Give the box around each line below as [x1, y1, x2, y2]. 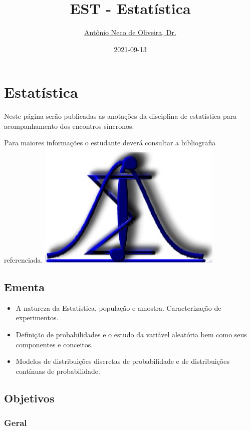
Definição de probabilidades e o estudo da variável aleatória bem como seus [16, 329, 247, 340]
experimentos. [16, 312, 59, 323]
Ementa [4, 279, 45, 295]
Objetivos [4, 390, 55, 405]
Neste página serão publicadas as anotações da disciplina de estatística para [4, 111, 237, 121]
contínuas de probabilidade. [16, 365, 100, 376]
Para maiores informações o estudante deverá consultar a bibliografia [4, 137, 216, 148]
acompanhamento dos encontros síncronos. [4, 120, 134, 131]
